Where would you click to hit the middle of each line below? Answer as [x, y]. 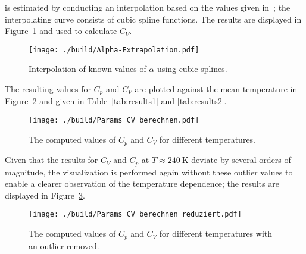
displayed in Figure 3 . [45, 195]
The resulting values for [48, 89]
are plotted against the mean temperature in [216, 89]
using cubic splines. [192, 69]
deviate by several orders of [241, 160]
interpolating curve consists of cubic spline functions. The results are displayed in [153, 19]
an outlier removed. [64, 245]
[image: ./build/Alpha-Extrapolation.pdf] [114, 50]
